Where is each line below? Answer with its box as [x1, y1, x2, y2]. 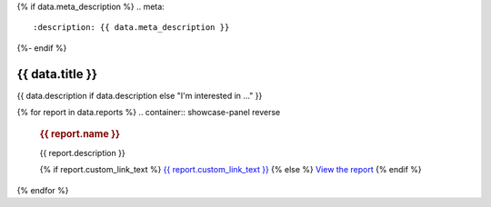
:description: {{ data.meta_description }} [33, 23, 230, 33]
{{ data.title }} [16, 66, 98, 82]
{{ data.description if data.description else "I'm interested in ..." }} [16, 90, 263, 101]
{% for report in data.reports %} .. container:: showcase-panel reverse [16, 107, 281, 118]
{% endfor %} [16, 184, 69, 195]
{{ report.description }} [39, 147, 126, 158]
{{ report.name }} [39, 128, 121, 141]
